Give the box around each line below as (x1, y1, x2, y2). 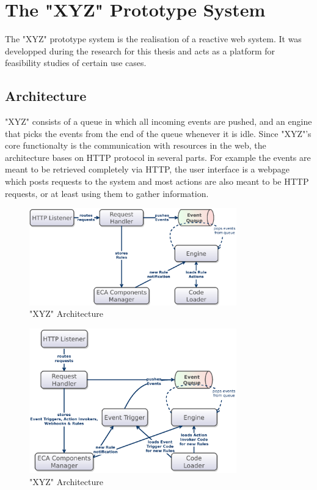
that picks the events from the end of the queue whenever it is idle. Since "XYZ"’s (5, 127, 312, 139)
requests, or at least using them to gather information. (5, 187, 209, 199)
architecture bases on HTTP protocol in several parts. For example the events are (5, 150, 311, 163)
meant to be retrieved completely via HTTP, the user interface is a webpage (5, 163, 290, 176)
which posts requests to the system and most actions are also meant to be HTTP (5, 175, 309, 188)
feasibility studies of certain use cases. (5, 56, 147, 69)
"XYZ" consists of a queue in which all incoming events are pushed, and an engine (5, 115, 312, 128)
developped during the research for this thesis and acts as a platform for (5, 44, 275, 57)
